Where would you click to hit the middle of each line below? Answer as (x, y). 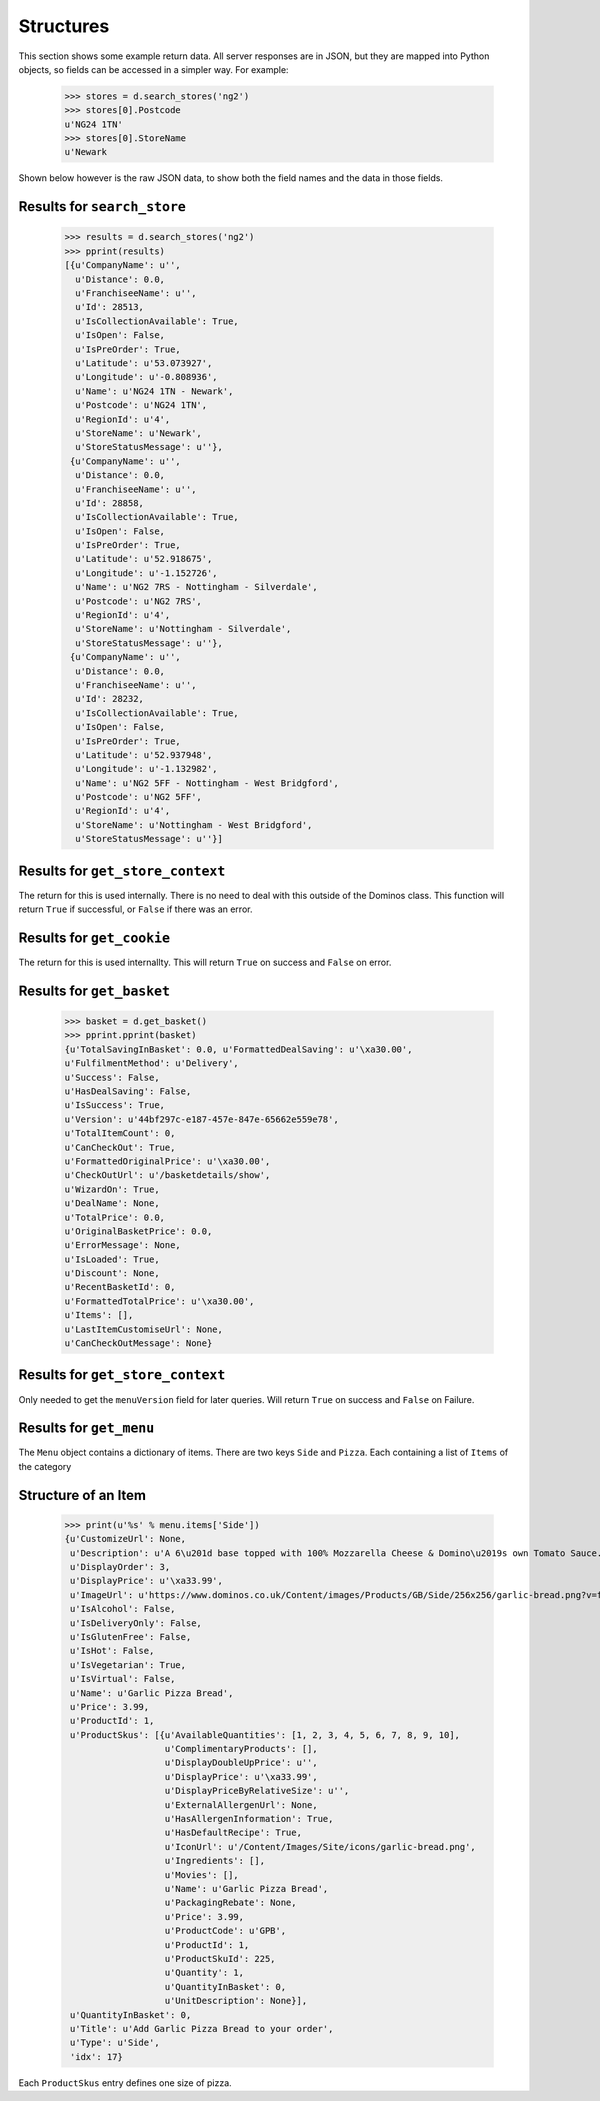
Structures (64, 26)
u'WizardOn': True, (112, 1189)
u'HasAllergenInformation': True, (249, 1819)
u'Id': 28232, (110, 699)
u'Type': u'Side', (115, 2043)
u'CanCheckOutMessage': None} (138, 1343)
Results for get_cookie (94, 937)
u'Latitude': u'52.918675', (144, 559)
